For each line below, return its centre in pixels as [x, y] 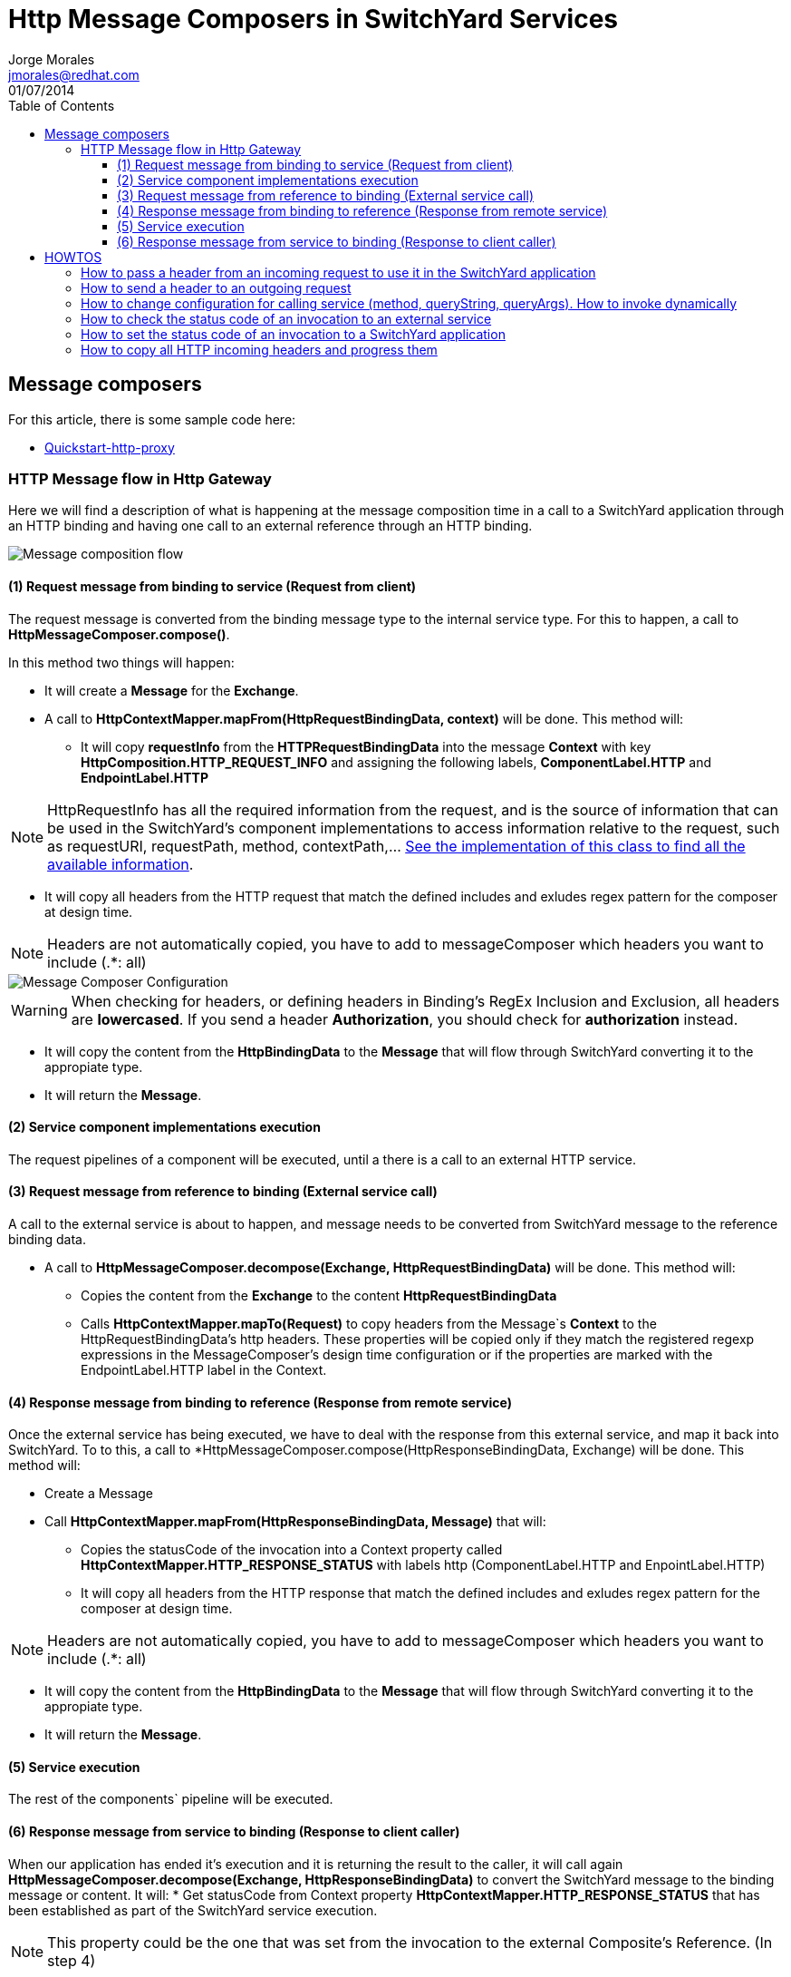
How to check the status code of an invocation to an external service [286, 318]
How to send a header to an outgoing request [216, 287]
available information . [121, 864]
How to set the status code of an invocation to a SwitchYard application [293, 334]
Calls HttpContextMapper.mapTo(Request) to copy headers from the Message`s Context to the [369, 1324]
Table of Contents [62, 105]
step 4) [72, 1960]
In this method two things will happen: [121, 662]
